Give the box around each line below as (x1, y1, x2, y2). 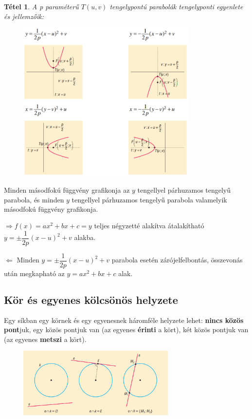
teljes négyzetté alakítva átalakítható (94, 220, 204, 231)
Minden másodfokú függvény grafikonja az (4, 185, 130, 195)
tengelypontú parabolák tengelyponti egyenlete (109, 1, 243, 11)
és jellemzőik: (4, 11, 44, 21)
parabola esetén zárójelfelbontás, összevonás (111, 255, 243, 265)
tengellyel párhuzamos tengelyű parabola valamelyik (72, 194, 227, 204)
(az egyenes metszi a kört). (4, 334, 87, 344)
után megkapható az (4, 268, 65, 278)
